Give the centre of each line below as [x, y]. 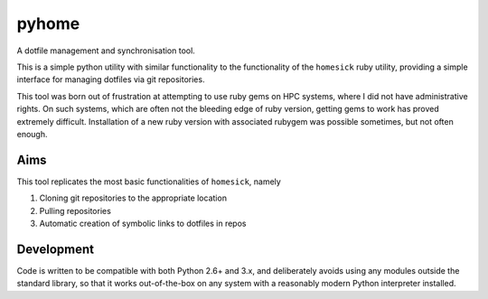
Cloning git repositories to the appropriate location [133, 198]
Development [56, 249]
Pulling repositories [75, 210]
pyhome [48, 23]
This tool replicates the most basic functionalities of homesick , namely [149, 182]
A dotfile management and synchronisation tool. [106, 51]
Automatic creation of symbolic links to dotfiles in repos [143, 223]
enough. [33, 134]
